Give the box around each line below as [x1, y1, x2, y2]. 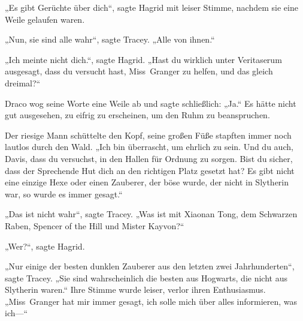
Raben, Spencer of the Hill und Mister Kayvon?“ [5, 219, 184, 232]
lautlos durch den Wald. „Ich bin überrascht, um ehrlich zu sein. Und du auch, [5, 140, 293, 153]
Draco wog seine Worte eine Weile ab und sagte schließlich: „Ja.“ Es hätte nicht [5, 97, 296, 109]
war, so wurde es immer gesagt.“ [5, 187, 123, 200]
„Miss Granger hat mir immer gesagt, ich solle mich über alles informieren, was [5, 295, 298, 307]
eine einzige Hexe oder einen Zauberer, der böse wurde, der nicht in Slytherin [5, 176, 289, 188]
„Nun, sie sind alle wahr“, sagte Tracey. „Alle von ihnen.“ [5, 33, 215, 46]
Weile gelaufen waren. [5, 13, 85, 25]
